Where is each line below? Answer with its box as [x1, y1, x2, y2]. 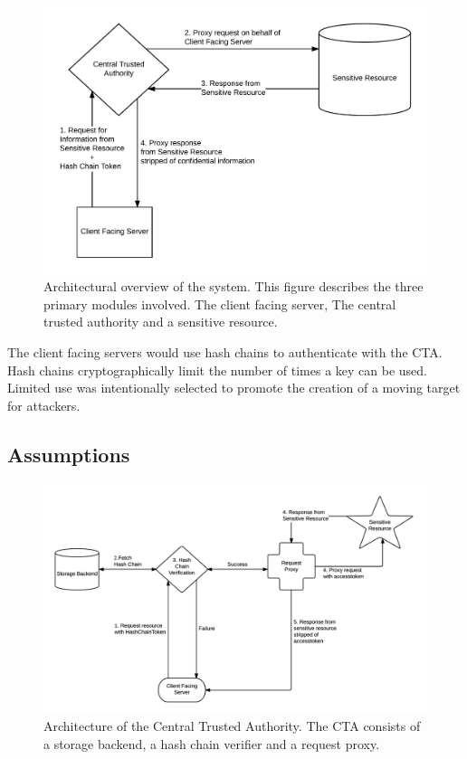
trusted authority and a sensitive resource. [43, 312, 278, 331]
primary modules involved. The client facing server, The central [43, 294, 396, 313]
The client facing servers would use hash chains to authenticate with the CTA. [7, 343, 443, 362]
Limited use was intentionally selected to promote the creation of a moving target [7, 378, 461, 397]
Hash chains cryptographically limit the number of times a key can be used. [7, 360, 427, 379]
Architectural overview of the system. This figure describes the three [43, 277, 424, 296]
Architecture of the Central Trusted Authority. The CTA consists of [43, 716, 421, 735]
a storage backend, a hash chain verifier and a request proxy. [43, 735, 380, 754]
